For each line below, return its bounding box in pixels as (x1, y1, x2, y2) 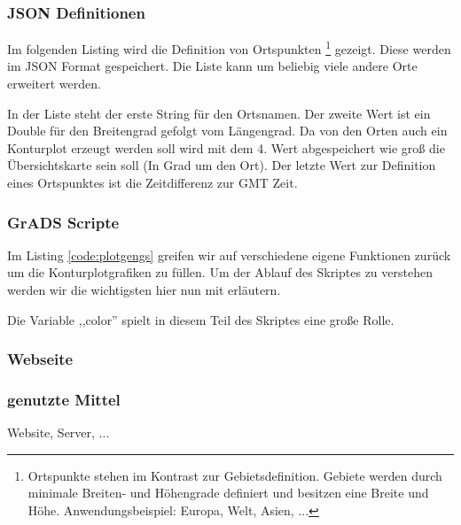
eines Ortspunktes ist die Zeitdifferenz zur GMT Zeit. (7, 174, 298, 192)
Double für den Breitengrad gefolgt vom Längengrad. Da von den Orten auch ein (7, 121, 448, 140)
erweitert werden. (7, 74, 101, 93)
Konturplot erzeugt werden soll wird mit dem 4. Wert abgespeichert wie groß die (7, 138, 445, 157)
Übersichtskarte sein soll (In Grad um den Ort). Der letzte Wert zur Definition (7, 156, 436, 174)
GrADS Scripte (7, 211, 120, 233)
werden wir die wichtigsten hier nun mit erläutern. (7, 281, 281, 299)
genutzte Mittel (7, 388, 121, 410)
